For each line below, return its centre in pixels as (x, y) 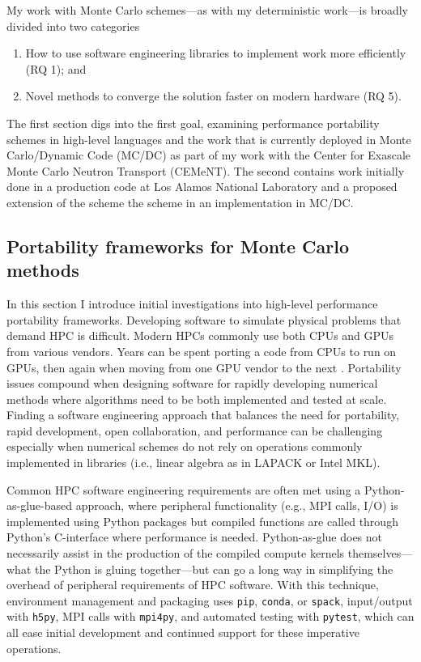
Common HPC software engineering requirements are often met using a (184, 489)
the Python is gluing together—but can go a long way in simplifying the (214, 569)
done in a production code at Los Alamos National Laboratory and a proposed (202, 187)
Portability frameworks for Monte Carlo (178, 246)
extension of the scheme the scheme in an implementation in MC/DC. (180, 202)
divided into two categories (73, 25)
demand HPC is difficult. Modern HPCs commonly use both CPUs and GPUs (200, 335)
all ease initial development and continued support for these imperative (183, 632)
